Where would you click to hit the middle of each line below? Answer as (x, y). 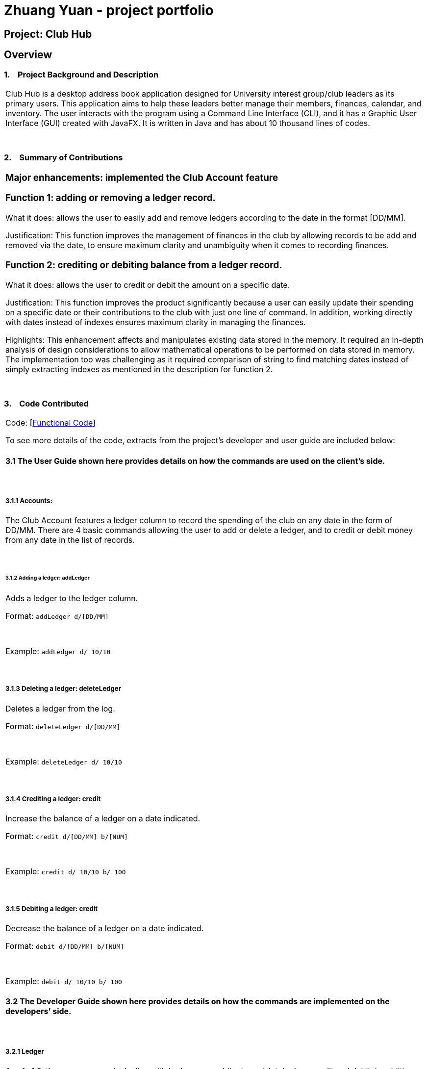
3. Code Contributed (47, 403)
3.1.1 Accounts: (29, 501)
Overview (28, 55)
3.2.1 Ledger (25, 1051)
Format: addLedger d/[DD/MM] (57, 616)
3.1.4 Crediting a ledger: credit (53, 799)
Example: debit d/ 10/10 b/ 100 (64, 981)
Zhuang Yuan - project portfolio (109, 10)
